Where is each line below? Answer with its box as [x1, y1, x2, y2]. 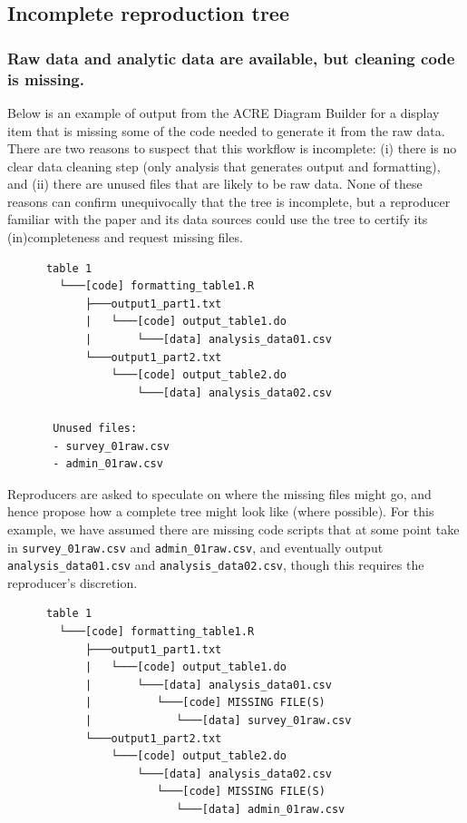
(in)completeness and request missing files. [7, 228, 243, 247]
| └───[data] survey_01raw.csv [84, 714, 352, 728]
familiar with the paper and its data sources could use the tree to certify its [7, 210, 428, 229]
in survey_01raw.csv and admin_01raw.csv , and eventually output [7, 537, 384, 556]
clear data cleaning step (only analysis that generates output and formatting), [7, 156, 441, 175]
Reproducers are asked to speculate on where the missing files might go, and [7, 484, 432, 503]
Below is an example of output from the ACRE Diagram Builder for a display [7, 103, 440, 122]
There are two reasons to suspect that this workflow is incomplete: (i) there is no [7, 139, 457, 158]
